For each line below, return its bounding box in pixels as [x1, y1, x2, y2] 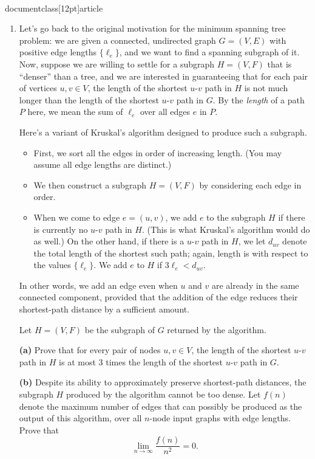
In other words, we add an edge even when [19, 278, 178, 291]
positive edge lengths [19, 46, 97, 58]
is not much [244, 81, 288, 94]
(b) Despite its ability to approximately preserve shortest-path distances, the [19, 376, 307, 388]
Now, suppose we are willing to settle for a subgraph [19, 57, 215, 70]
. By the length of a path [212, 93, 305, 106]
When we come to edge [33, 210, 120, 223]
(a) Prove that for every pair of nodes [19, 343, 161, 356]
